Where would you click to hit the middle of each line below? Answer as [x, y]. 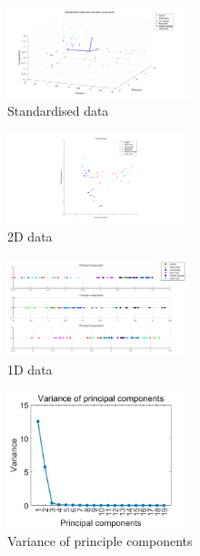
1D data [30, 369]
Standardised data [58, 111]
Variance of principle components [100, 540]
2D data [30, 237]
